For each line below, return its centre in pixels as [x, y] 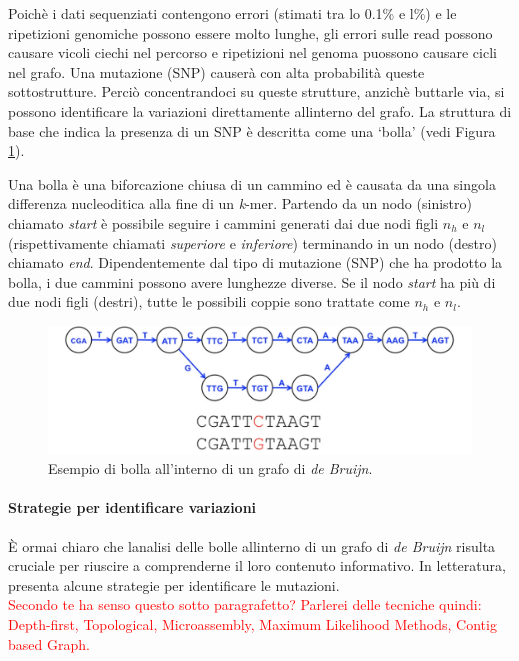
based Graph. [49, 643]
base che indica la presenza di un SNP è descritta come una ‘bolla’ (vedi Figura [252, 130]
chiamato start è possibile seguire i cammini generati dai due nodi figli [223, 222]
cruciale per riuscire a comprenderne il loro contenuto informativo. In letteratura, [257, 565]
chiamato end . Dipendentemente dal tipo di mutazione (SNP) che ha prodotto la [255, 262]
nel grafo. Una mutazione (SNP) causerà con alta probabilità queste [216, 71]
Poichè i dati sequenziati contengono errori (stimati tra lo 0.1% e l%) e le [232, 13]
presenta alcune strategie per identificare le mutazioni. [174, 584]
